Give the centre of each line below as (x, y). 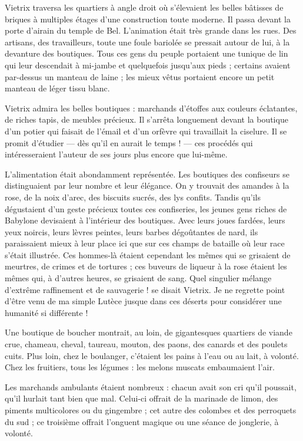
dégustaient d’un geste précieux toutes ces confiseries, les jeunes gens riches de (146, 208)
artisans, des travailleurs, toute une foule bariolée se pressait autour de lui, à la (147, 42)
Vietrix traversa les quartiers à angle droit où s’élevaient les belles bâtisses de (144, 7)
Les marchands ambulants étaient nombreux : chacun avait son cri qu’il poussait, (151, 386)
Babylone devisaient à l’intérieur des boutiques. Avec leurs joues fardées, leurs (145, 220)
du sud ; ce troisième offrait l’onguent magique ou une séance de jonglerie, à (142, 421)
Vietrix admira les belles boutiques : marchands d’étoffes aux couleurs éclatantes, (151, 108)
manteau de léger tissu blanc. (57, 88)
